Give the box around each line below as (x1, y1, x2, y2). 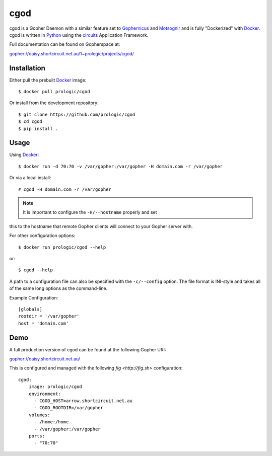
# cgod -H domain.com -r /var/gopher (18, 186, 112, 192)
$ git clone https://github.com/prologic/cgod (18, 111, 135, 117)
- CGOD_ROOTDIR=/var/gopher (34, 405, 103, 411)
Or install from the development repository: (9, 100, 99, 106)
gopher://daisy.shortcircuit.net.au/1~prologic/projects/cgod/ (9, 50, 134, 56)
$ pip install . (18, 126, 58, 131)
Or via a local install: (9, 175, 51, 181)
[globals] (18, 306, 42, 312)
